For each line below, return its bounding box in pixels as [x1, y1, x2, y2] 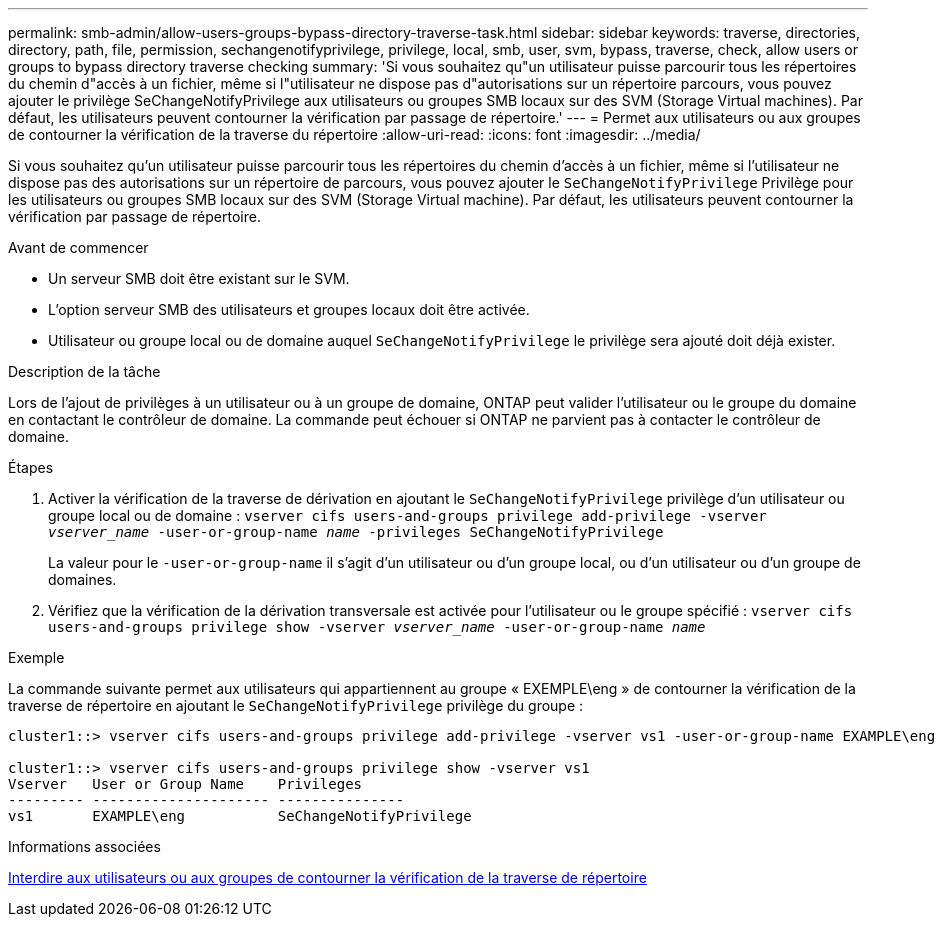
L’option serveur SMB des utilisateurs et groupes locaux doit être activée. [48, 301, 530, 318]
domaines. [48, 571, 117, 588]
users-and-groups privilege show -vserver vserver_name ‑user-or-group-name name [48, 619, 706, 635]
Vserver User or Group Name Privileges [8, 776, 363, 792]
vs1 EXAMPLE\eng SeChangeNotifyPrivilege [8, 808, 472, 824]
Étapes [8, 459, 54, 476]
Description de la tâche [8, 363, 161, 380]
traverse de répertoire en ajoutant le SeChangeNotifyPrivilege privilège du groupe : [8, 697, 584, 714]
